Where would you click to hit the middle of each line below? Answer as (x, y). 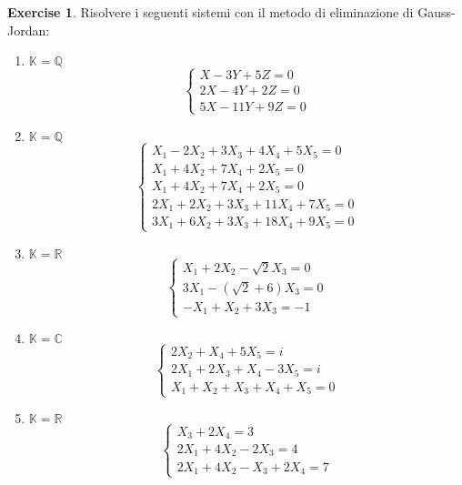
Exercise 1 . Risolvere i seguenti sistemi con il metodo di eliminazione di (211, 12)
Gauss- (437, 12)
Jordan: (29, 30)
